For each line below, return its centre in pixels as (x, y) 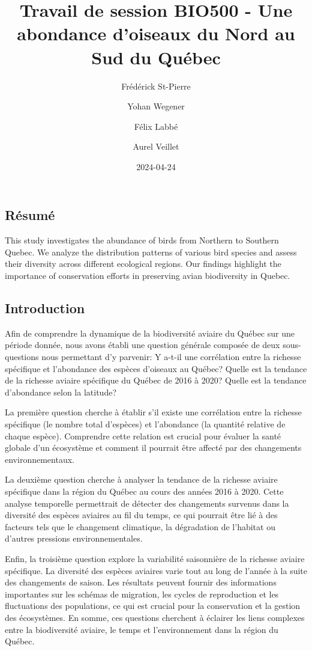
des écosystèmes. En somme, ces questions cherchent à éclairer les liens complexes (155, 617)
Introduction (45, 308)
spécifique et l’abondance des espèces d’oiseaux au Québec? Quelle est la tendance (156, 368)
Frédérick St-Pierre (156, 86)
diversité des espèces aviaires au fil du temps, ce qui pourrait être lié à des (141, 515)
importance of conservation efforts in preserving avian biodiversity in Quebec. (148, 276)
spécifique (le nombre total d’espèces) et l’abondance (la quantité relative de (145, 424)
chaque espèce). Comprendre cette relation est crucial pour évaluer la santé (143, 436)
